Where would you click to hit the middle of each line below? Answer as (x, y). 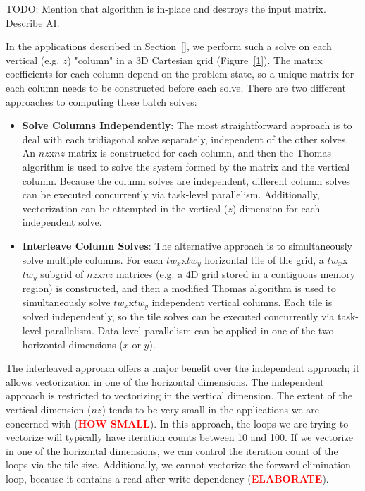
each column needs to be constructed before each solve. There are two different (176, 87)
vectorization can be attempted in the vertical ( (125, 208)
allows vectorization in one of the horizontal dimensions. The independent (165, 381)
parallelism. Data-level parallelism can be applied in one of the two (189, 331)
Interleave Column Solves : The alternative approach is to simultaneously (187, 245)
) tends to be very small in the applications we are (211, 410)
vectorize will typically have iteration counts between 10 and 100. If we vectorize (179, 437)
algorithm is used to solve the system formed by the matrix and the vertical (186, 166)
